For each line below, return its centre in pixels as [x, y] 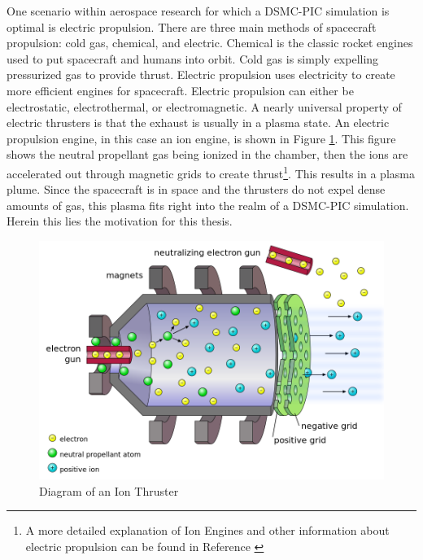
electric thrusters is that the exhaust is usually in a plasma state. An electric [198, 122]
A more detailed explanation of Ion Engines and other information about [207, 530]
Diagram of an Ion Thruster [109, 490]
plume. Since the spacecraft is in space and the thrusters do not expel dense [196, 189]
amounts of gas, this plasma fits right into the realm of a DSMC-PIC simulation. [208, 205]
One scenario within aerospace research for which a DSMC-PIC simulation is [198, 11]
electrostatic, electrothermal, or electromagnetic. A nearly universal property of [204, 106]
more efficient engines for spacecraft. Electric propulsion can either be [180, 90]
